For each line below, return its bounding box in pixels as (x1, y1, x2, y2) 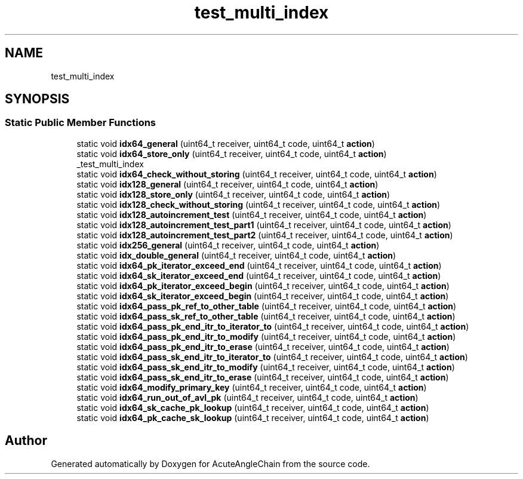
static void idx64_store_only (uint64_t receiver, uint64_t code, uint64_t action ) (76, 148, 387, 159)
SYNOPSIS (5, 91, 70, 107)
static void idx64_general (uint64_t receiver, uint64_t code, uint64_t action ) (76, 138, 375, 149)
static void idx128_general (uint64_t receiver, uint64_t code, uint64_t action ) (76, 179, 379, 189)
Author (5, 433, 47, 449)
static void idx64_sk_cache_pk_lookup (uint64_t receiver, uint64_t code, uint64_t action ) (76, 402, 429, 413)
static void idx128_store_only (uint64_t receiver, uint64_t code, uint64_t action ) (76, 189, 390, 199)
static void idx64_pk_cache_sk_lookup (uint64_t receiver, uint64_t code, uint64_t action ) (76, 412, 429, 423)
